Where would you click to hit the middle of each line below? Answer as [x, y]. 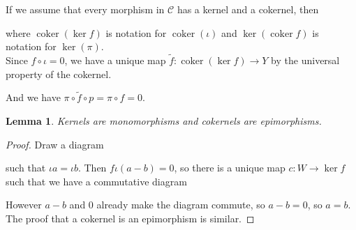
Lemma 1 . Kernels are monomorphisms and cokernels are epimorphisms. [164, 121]
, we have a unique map [115, 60]
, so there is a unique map [230, 168]
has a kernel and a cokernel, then [248, 9]
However [24, 205]
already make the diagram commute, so [181, 205]
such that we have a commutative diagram [96, 181]
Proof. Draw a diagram [55, 144]
